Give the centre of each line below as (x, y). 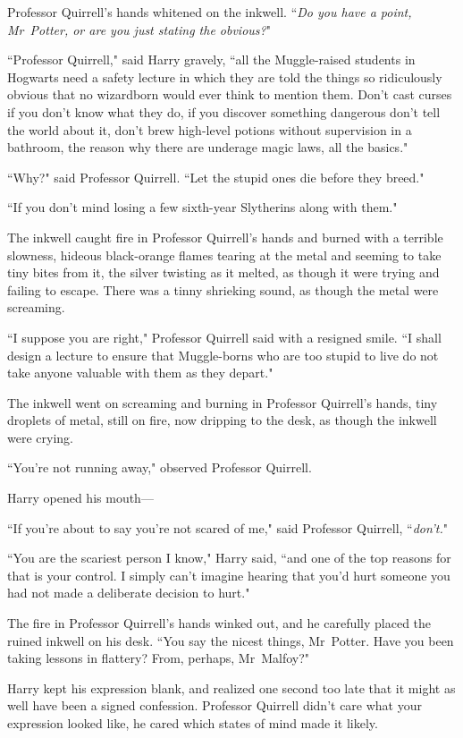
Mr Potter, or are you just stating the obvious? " (139, 29)
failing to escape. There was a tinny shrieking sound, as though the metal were (223, 289)
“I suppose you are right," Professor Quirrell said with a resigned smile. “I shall (224, 337)
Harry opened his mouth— (80, 498)
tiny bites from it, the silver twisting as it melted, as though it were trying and (223, 272)
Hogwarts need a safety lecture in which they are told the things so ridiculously (225, 76)
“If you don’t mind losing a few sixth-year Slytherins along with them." (202, 207)
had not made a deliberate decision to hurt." (129, 593)
